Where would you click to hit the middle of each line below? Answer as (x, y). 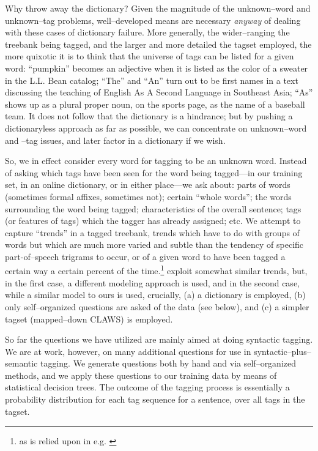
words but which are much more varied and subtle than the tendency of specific (154, 244)
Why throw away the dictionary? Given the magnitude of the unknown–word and (158, 8)
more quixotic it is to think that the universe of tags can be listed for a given (150, 56)
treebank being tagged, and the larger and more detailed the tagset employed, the (158, 44)
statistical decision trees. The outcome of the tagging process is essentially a (147, 387)
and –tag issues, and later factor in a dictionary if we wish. (115, 140)
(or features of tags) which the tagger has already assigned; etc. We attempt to (153, 221)
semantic (21, 363)
